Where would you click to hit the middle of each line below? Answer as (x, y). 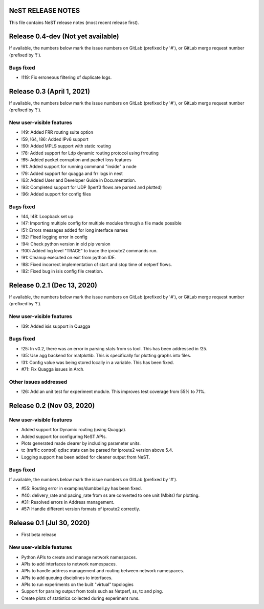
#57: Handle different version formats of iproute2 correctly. (81, 509)
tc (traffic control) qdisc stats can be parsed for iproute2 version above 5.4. (97, 450)
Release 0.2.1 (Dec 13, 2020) (53, 285)
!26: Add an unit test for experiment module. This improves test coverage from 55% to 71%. (113, 391)
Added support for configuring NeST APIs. (64, 437)
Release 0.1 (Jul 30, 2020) (49, 523)
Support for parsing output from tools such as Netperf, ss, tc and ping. (92, 591)
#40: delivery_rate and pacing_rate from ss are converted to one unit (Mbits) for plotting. (110, 495)
